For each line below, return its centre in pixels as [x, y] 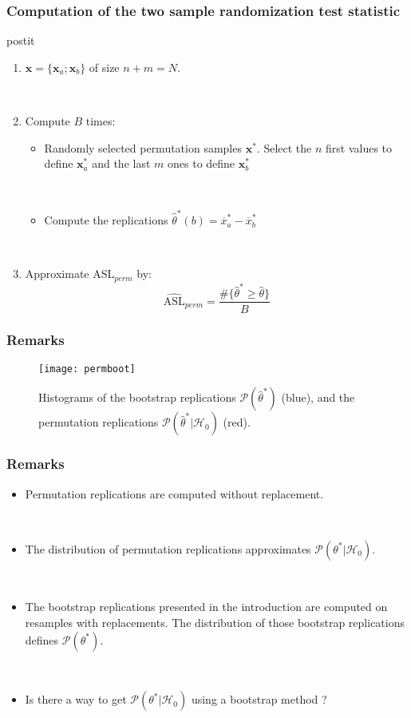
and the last [121, 163]
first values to [359, 147]
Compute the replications [106, 220]
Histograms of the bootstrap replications [137, 397]
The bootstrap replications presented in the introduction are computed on [206, 607]
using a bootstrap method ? [259, 699]
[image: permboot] [87, 369]
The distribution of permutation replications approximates [168, 548]
